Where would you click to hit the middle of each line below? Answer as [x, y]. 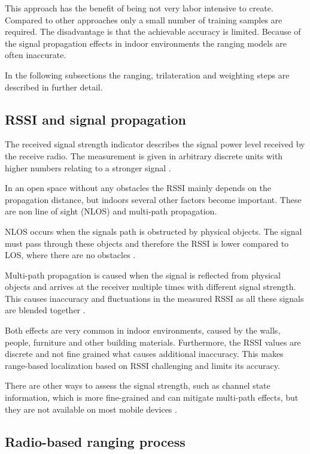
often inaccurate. [36, 55]
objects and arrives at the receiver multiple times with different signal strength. [151, 287]
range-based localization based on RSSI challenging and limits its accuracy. [142, 365]
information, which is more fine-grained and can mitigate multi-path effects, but [152, 397]
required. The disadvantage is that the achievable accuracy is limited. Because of [153, 31]
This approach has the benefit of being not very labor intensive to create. [139, 8]
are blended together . [45, 310]
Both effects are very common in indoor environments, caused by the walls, [143, 330]
